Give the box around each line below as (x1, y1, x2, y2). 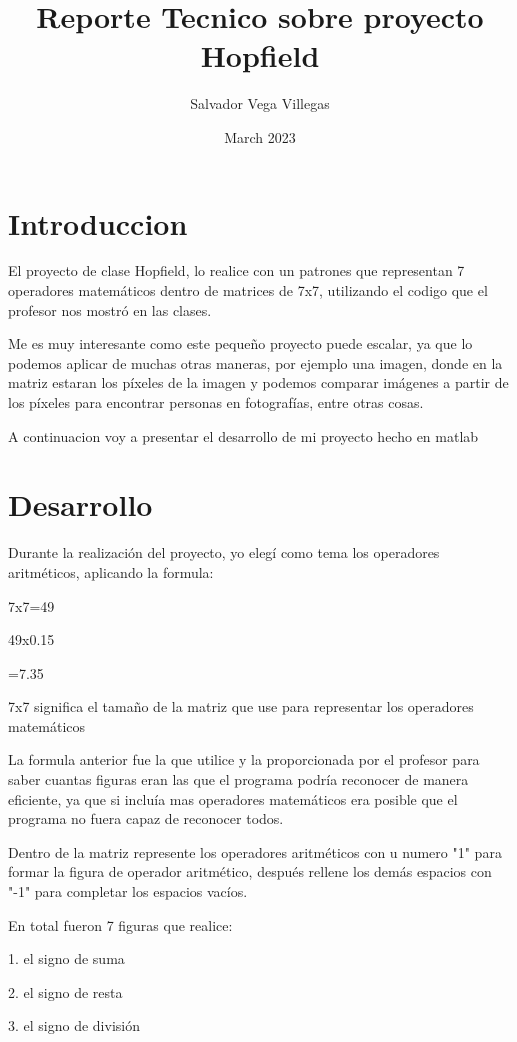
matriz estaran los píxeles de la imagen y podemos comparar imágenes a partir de (8, 372, 509, 393)
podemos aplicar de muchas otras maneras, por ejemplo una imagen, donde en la (8, 352, 503, 373)
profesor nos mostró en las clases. (8, 299, 212, 320)
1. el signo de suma (8, 948, 125, 969)
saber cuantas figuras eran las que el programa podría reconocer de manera (8, 769, 469, 790)
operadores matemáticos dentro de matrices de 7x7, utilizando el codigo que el (8, 280, 488, 301)
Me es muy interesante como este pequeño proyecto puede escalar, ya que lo (8, 333, 473, 354)
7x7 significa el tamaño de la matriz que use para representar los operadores (8, 696, 474, 717)
